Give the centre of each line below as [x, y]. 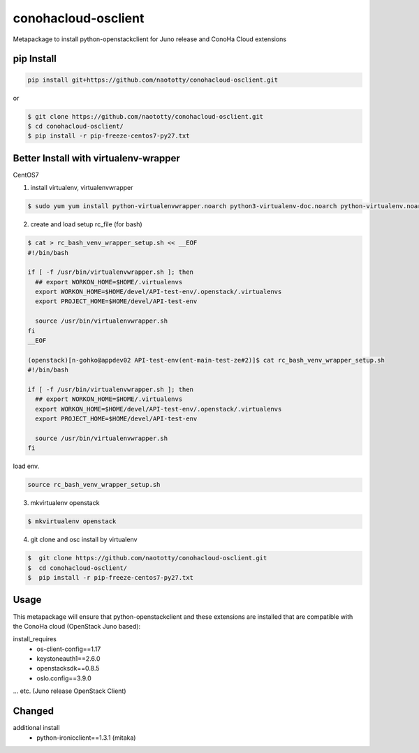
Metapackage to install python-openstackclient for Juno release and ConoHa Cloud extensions [149, 39]
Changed [33, 711]
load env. [26, 466]
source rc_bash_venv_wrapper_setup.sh [94, 485]
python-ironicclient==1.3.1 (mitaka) [86, 738]
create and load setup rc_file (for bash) [86, 224]
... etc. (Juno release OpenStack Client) [69, 691]
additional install [36, 728]
